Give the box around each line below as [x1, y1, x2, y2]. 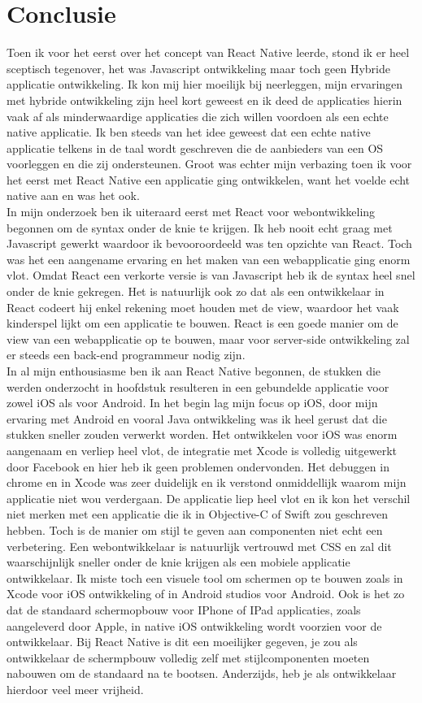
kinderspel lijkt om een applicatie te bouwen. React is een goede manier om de [7, 315, 398, 332]
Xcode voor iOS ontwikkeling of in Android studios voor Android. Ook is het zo [7, 585, 405, 602]
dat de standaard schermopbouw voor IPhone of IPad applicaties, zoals [7, 601, 361, 618]
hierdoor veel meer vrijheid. [7, 680, 144, 697]
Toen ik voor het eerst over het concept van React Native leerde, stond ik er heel [7, 44, 410, 61]
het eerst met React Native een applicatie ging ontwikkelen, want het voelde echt [7, 171, 411, 188]
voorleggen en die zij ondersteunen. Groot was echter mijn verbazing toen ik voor [7, 155, 412, 172]
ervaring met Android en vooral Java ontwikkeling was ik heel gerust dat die [7, 410, 387, 427]
